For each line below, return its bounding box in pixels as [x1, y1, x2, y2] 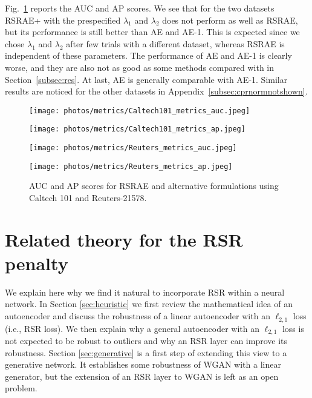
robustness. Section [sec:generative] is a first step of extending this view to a [5, 346, 287, 359]
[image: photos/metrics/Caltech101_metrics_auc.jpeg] [29, 106, 250, 115]
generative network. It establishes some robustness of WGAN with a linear [5, 358, 281, 371]
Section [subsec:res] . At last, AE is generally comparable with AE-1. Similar [5, 73, 288, 85]
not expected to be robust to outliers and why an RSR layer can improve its [5, 334, 288, 347]
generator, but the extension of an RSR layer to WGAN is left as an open [5, 370, 279, 382]
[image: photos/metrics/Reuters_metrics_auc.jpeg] [29, 144, 237, 153]
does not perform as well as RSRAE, [162, 13, 298, 26]
